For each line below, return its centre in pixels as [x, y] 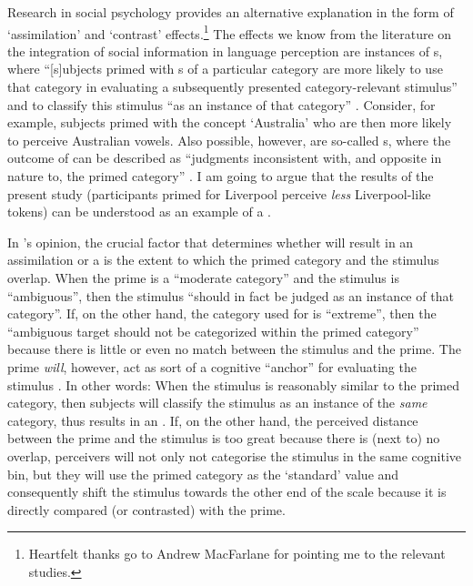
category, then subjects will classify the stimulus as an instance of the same [217, 403]
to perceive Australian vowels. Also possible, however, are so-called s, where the [229, 140]
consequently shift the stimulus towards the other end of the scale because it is [227, 492]
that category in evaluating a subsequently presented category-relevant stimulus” [232, 87]
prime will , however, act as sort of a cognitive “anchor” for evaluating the [212, 366]
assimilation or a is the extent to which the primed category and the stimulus [223, 260]
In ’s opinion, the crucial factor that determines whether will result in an [211, 242]
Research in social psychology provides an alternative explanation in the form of [231, 12]
